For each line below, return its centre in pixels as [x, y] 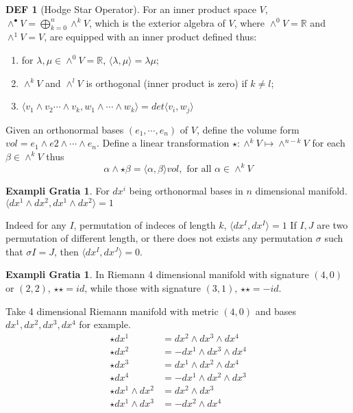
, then [66, 251]
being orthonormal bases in [186, 190]
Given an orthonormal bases [65, 129]
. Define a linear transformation [163, 143]
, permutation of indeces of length [145, 224]
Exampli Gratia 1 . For [58, 190]
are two [332, 224]
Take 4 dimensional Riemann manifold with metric [112, 311]
